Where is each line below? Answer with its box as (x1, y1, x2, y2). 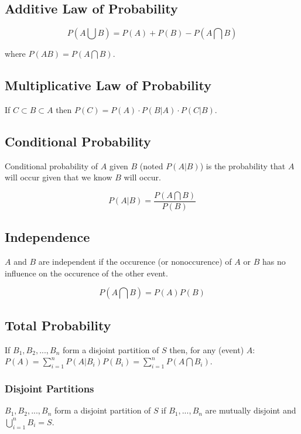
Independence (5, 228, 90, 246)
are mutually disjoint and (205, 404, 296, 416)
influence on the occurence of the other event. (5, 266, 168, 279)
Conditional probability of (5, 159, 98, 172)
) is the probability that (200, 159, 286, 172)
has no (262, 255, 286, 268)
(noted (139, 159, 163, 172)
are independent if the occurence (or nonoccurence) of (38, 255, 232, 268)
